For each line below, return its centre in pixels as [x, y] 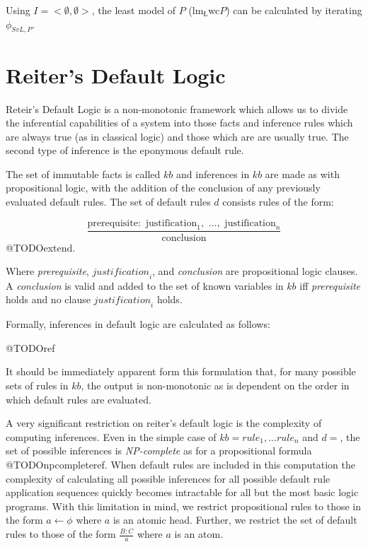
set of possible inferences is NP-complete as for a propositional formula [159, 451]
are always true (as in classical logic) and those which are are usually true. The [177, 136]
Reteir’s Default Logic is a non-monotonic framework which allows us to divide [177, 108]
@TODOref [30, 347]
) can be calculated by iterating [294, 10]
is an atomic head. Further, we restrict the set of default [235, 520]
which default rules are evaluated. [79, 399]
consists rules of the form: [278, 202]
